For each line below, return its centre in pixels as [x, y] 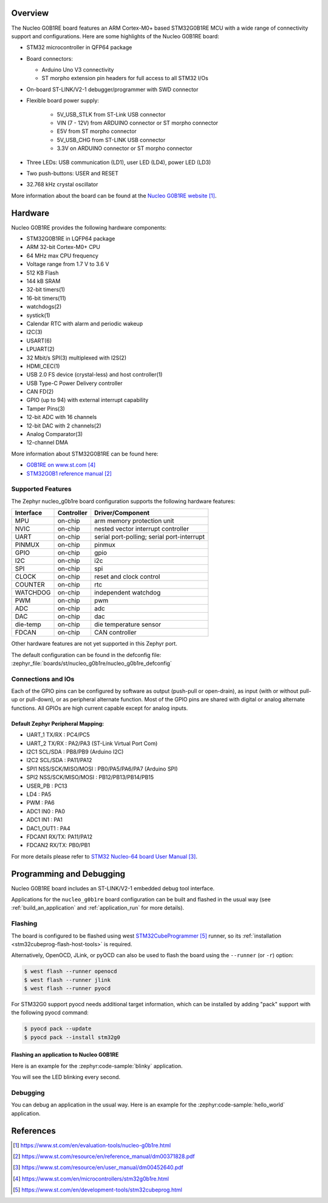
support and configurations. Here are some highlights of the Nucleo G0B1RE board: [115, 36]
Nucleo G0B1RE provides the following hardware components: [89, 227]
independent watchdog [128, 593]
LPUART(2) [40, 349]
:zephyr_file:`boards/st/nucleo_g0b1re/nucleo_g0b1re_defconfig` [92, 663]
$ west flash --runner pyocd [67, 989]
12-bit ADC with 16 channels [62, 417]
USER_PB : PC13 [47, 786]
